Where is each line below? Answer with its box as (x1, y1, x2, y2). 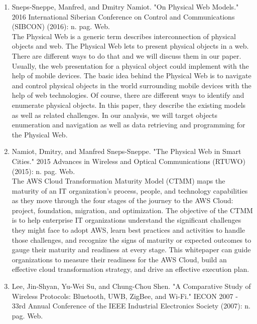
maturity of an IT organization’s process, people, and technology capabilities (12, 185, 248, 196)
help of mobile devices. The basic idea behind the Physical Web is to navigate (12, 70, 251, 81)
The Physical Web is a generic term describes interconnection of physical (12, 31, 236, 41)
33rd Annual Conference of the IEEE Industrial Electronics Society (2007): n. (12, 300, 250, 311)
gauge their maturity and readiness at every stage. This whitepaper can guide (12, 244, 251, 255)
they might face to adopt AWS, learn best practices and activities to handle (12, 225, 245, 235)
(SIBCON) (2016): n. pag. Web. (12, 21, 110, 32)
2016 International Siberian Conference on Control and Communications (12, 11, 235, 22)
